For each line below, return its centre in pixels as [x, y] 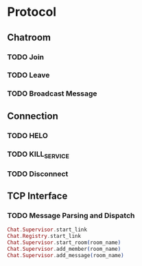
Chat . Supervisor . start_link [47, 230]
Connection [33, 116]
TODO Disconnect [38, 174]
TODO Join [26, 57]
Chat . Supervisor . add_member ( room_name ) [64, 249]
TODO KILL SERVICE [38, 155]
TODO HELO [27, 135]
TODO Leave [28, 75]
